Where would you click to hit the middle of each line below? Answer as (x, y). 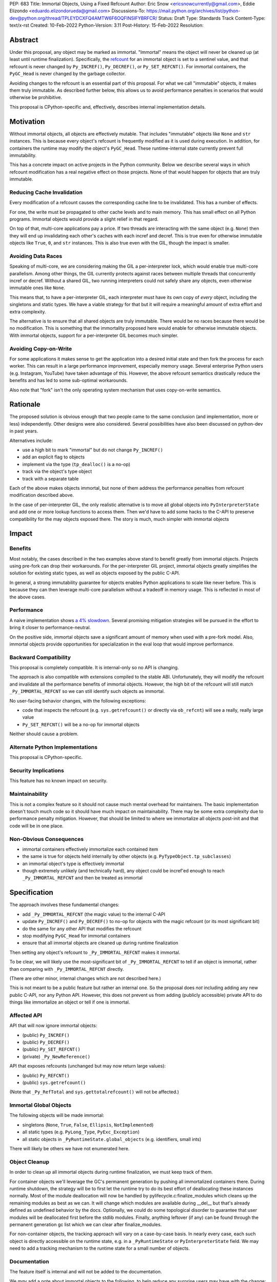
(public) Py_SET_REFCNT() (51, 1049)
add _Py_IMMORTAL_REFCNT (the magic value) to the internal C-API (94, 914)
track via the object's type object (57, 471)
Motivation (27, 121)
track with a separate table (51, 478)
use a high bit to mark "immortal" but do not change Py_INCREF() (93, 450)
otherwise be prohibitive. (36, 97)
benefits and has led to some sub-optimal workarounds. (69, 380)
